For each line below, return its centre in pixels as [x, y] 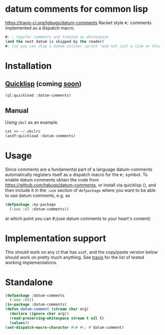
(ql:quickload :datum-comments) [38, 95]
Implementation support [56, 238]
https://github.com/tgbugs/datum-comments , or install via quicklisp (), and [81, 185]
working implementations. [31, 262]
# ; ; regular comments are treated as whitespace [57, 37]
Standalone [29, 282]
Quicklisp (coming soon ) [43, 84]
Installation [28, 66]
